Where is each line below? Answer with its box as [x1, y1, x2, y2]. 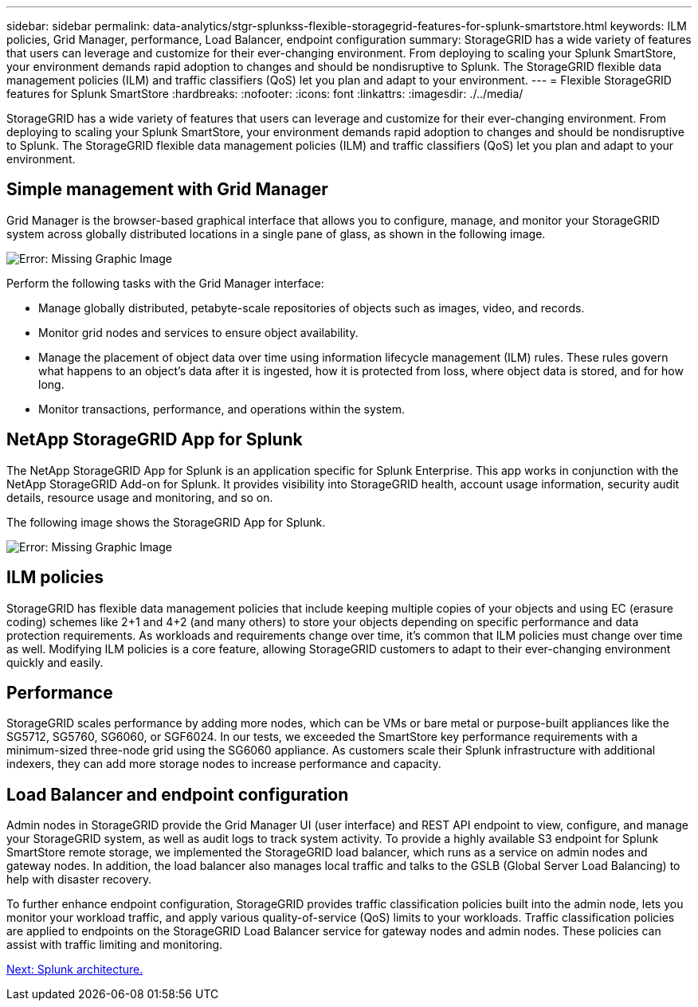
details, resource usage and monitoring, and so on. [6, 490, 273, 504]
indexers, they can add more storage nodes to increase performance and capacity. [6, 757, 441, 771]
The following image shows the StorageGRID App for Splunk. [6, 515, 326, 529]
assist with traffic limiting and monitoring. [6, 938, 223, 952]
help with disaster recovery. [6, 872, 152, 887]
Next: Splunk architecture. [6, 962, 143, 977]
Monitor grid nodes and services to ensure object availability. [38, 325, 359, 339]
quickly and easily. [6, 655, 104, 669]
